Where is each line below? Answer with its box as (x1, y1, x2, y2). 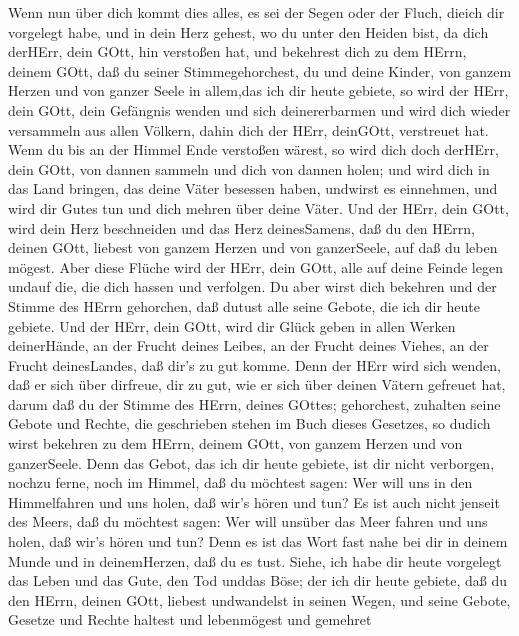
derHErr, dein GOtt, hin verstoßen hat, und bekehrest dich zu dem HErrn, (8, 41, 467, 62)
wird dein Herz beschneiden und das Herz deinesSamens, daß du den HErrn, (8, 217, 475, 238)
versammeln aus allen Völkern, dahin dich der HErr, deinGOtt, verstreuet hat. (8, 119, 489, 140)
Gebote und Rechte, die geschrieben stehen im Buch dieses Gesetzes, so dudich (8, 413, 491, 434)
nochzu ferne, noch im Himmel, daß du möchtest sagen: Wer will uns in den (8, 472, 473, 493)
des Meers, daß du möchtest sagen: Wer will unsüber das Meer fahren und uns (8, 511, 488, 532)
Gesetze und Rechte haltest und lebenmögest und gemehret (8, 609, 372, 630)
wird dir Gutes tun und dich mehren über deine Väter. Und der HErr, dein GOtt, (8, 197, 509, 218)
